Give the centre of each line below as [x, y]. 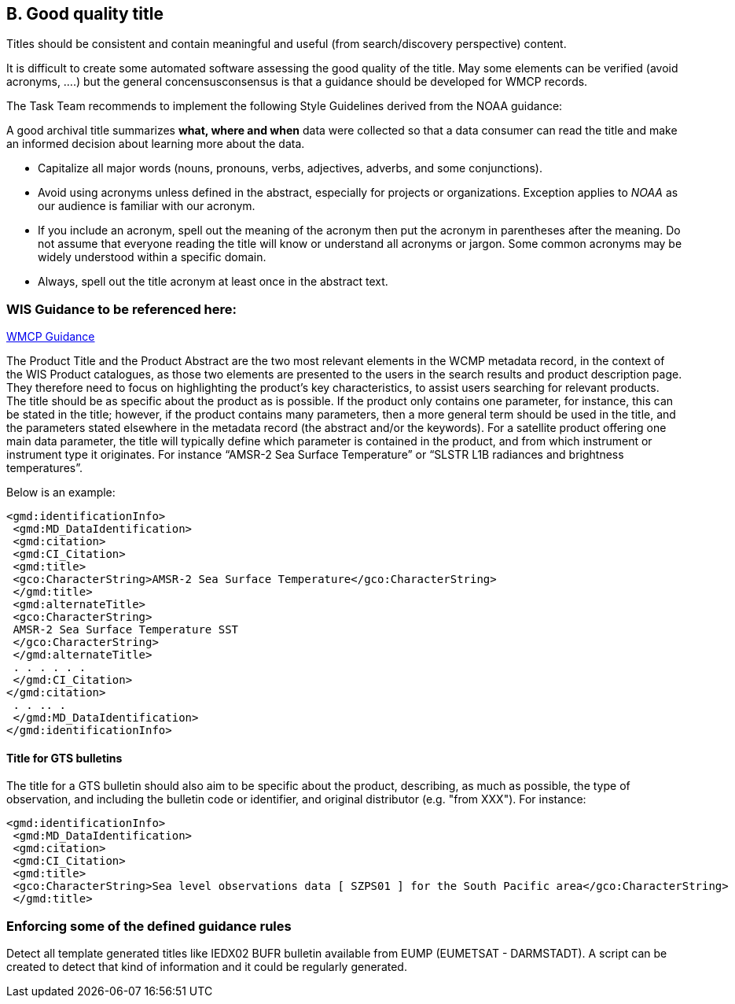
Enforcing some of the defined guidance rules [149, 926]
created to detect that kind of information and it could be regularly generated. [207, 967]
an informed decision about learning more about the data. [156, 144]
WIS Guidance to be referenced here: [122, 309]
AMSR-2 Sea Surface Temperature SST [126, 630]
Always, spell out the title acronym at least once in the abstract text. [213, 282]
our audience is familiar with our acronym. [147, 206]
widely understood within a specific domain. [152, 257]
